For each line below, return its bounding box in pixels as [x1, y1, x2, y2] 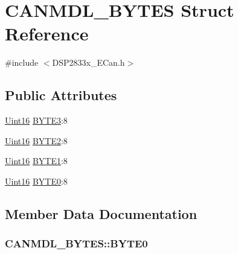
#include [5, 56, 39, 69]
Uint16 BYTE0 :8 [5, 174, 68, 187]
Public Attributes [5, 86, 117, 104]
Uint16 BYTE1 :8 [5, 154, 68, 167]
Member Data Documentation [5, 204, 198, 223]
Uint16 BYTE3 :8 [5, 114, 68, 127]
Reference [5, 21, 89, 46]
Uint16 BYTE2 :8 [5, 134, 68, 147]
